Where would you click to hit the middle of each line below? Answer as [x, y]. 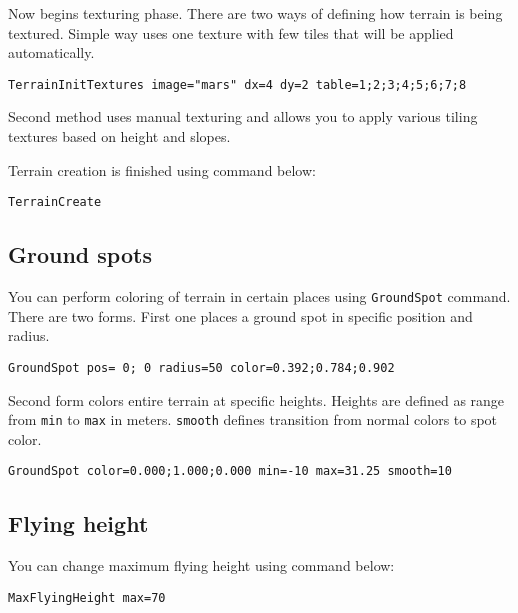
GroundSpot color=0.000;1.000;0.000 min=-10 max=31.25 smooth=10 [230, 471]
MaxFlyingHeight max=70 [87, 597]
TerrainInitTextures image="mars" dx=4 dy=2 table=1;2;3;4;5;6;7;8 [237, 84]
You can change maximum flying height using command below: [201, 565]
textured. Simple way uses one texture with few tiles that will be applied [231, 32]
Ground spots [80, 254]
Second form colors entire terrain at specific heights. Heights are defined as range [256, 399]
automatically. [51, 52]
